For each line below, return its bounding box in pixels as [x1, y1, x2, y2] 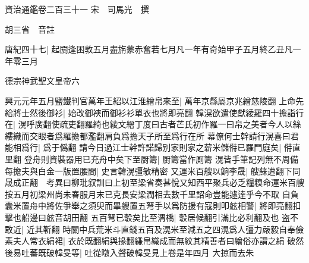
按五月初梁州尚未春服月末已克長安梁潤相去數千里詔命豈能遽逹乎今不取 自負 [5, 187, 299, 200]
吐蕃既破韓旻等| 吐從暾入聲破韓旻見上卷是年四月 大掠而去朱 [21, 246, 254, 258]
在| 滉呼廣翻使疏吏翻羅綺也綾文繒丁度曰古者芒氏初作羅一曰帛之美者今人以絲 [5, 118, 301, 130]
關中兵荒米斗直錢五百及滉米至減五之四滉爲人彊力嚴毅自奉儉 [71, 223, 304, 235]
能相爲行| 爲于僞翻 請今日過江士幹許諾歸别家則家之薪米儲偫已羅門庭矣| [5, 141, 282, 154]
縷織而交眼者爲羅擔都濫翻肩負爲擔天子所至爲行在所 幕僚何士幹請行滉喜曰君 [5, 129, 299, 142]
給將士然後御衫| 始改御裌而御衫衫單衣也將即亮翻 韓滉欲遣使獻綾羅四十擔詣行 [5, 106, 304, 118]
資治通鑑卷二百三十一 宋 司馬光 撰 [5, 3, 149, 15]
